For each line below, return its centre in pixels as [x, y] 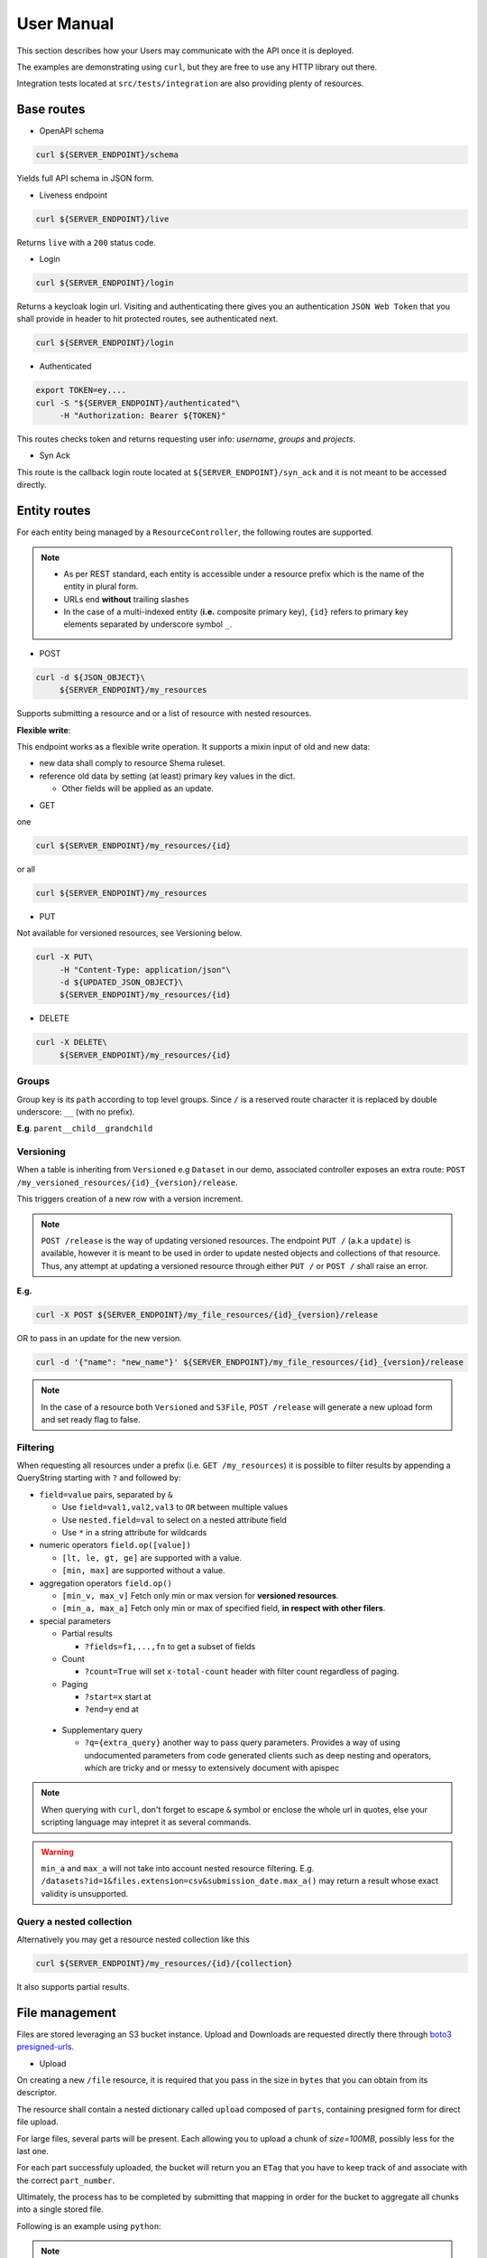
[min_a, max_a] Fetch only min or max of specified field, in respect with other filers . [224, 1609]
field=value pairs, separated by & [106, 1494]
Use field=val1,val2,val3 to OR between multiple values [175, 1507]
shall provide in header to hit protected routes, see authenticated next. [147, 319]
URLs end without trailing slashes [126, 599]
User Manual [65, 23]
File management [67, 2013]
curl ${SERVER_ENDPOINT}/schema [107, 155]
